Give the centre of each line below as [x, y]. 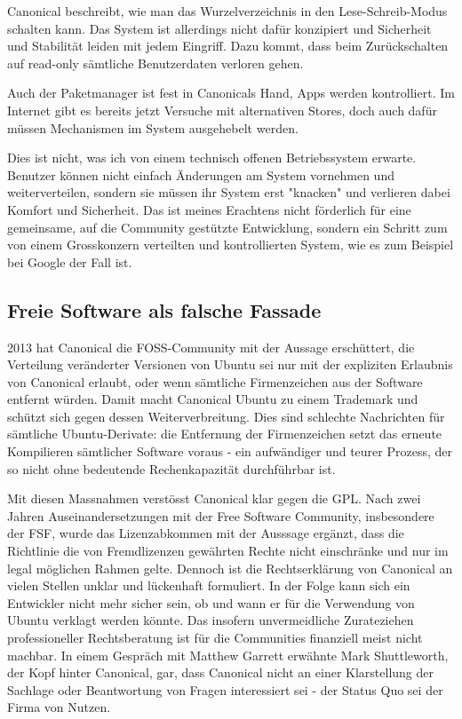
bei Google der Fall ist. [70, 261]
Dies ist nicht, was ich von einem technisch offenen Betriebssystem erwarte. [212, 158]
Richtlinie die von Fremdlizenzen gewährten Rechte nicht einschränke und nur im [228, 551]
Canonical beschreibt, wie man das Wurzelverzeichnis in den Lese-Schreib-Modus [227, 11]
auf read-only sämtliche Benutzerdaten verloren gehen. [155, 63]
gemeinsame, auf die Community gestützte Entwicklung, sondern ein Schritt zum [227, 227]
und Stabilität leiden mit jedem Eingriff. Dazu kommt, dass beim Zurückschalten [228, 46]
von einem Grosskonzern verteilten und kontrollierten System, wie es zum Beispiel [231, 245]
